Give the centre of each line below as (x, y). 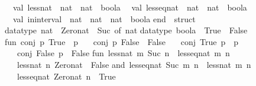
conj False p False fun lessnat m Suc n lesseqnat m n (123, 53)
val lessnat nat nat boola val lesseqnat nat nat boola (130, 7)
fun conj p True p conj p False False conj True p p (122, 41)
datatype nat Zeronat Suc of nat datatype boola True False (126, 30)
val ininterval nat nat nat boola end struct (104, 18)
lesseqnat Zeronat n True (66, 76)
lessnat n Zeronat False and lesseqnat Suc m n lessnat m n (134, 64)
